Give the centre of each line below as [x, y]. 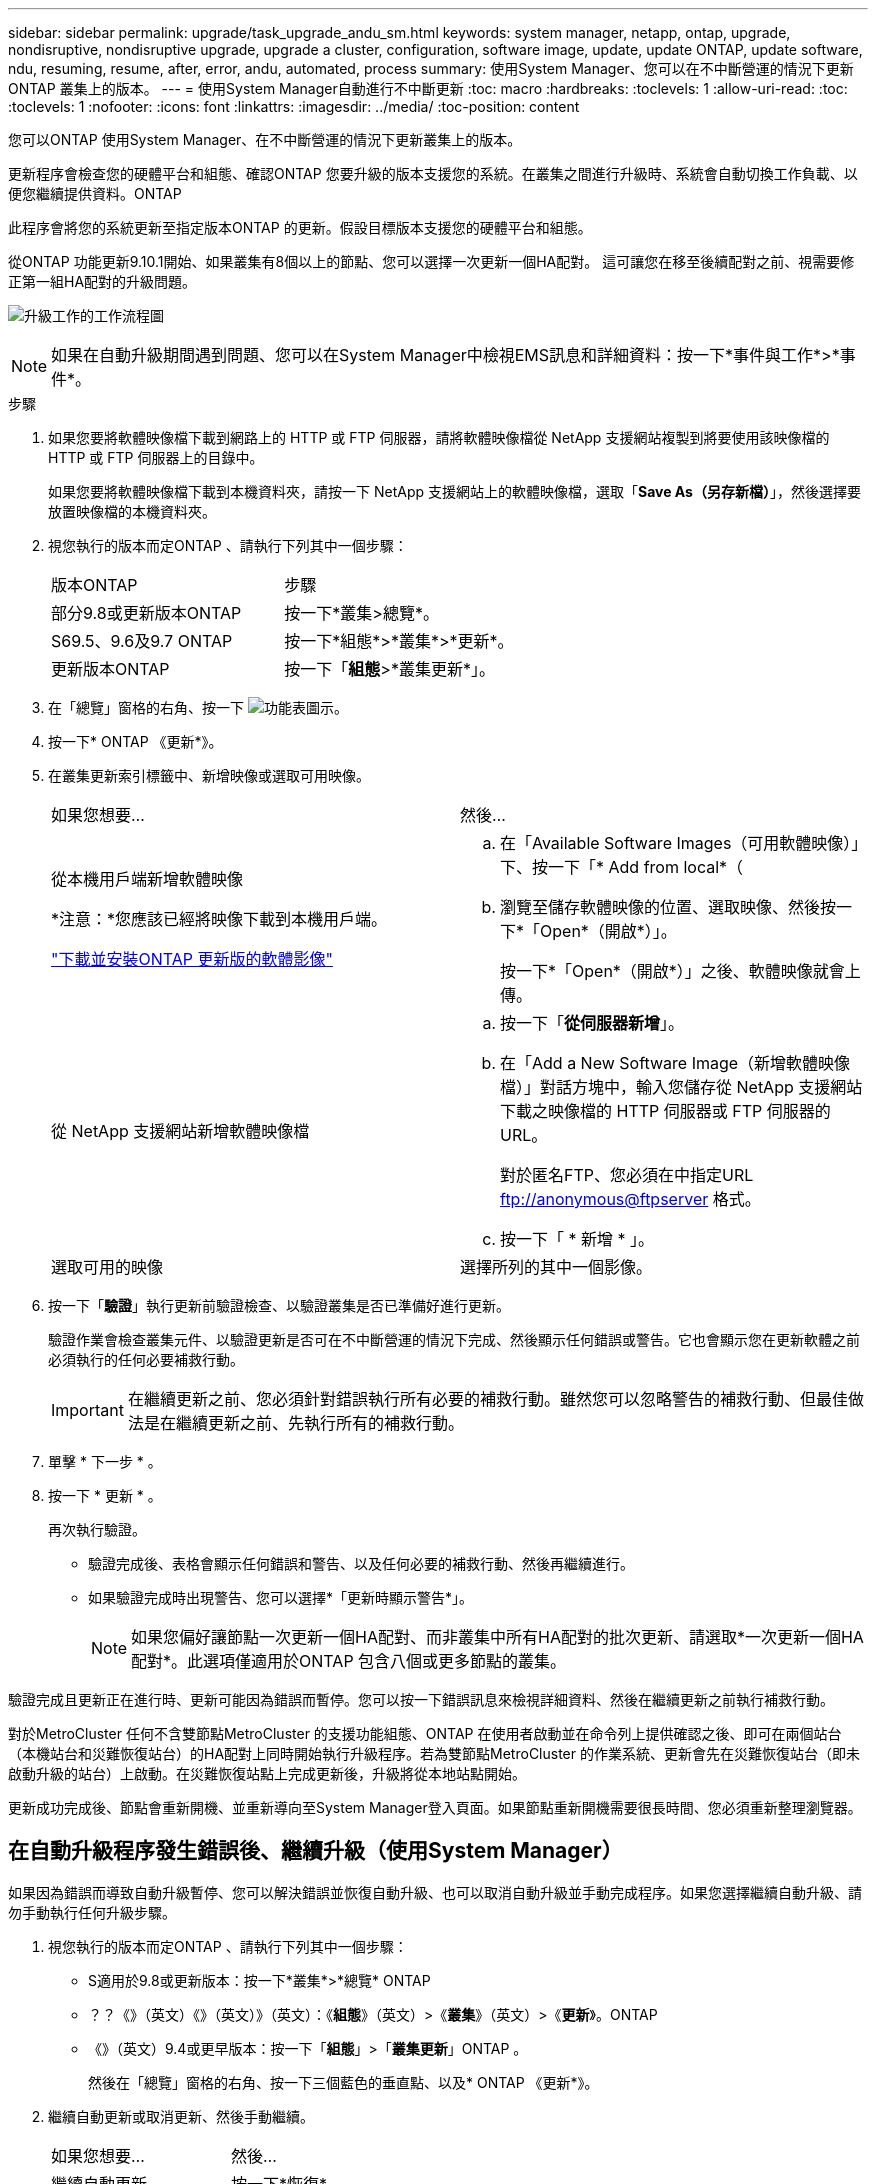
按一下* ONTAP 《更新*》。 [135, 741]
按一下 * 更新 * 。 [105, 1495]
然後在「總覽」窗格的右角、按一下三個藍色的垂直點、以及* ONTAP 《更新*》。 [343, 2082]
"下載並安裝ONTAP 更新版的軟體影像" [192, 959]
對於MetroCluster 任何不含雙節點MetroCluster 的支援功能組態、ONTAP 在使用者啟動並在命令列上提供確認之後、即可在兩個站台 [425, 1733]
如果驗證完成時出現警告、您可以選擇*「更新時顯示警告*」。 [281, 1597]
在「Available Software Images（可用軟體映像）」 [680, 843]
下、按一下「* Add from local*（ [622, 867]
